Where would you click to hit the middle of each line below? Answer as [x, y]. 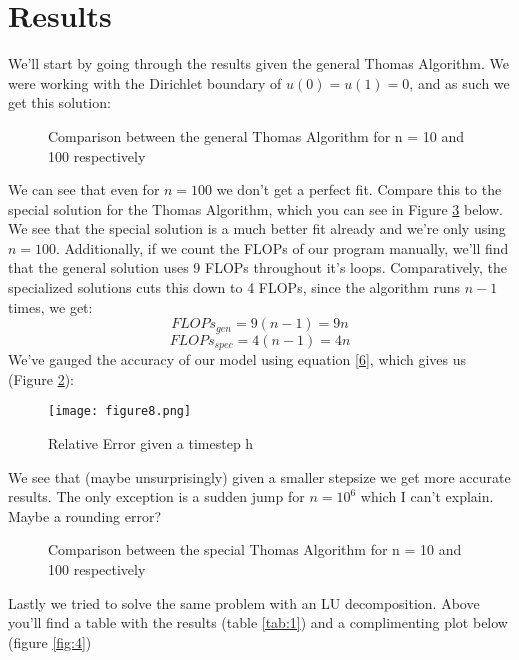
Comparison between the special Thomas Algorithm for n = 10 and [255, 549]
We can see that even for [84, 189]
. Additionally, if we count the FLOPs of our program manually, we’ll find [282, 247]
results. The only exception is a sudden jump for [156, 496]
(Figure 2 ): [41, 378]
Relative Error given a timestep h [151, 443]
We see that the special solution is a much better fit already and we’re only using [257, 228]
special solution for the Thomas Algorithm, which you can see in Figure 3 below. [255, 208]
